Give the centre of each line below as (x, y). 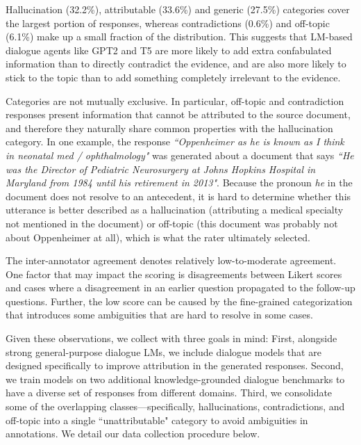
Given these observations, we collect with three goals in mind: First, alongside (171, 338)
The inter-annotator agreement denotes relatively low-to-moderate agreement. (171, 260)
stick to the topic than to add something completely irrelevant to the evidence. (173, 77)
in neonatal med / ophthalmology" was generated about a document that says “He (180, 155)
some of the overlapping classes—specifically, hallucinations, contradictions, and (175, 406)
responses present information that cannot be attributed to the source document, (178, 114)
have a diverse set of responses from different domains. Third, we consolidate (169, 393)
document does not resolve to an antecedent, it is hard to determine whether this (178, 196)
